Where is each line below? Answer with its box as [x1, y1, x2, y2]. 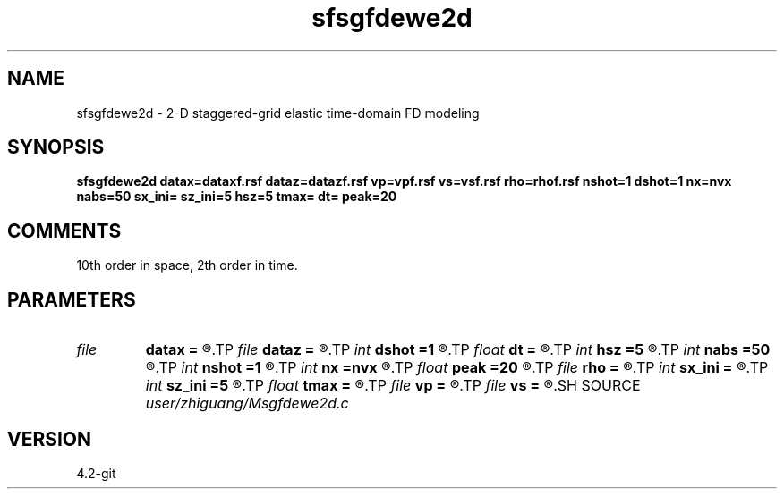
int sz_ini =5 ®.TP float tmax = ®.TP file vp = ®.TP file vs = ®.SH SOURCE [145, 376, 641, 395]
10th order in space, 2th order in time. [76, 257, 298, 273]
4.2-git [76, 465, 116, 481]
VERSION [7, 427, 92, 450]
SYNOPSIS [7, 136, 105, 159]
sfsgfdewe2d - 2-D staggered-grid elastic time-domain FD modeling [76, 105, 480, 121]
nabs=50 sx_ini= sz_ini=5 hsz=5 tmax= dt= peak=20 [76, 189, 397, 205]
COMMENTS [7, 219, 122, 242]
